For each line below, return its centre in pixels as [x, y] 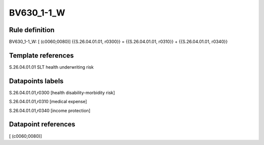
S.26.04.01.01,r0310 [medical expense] [48, 102]
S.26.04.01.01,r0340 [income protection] [50, 110]
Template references [42, 55]
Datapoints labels [36, 81]
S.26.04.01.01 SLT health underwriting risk [51, 67]
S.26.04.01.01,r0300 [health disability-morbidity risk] [62, 92]
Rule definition [32, 30]
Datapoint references [42, 124]
